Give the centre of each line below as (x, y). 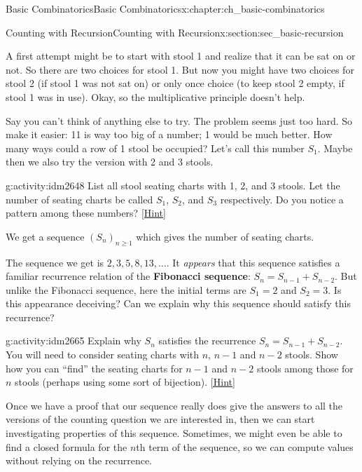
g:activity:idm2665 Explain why (74, 340)
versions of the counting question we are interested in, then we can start (160, 419)
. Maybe (335, 148)
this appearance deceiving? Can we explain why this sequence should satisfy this (178, 303)
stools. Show (312, 355)
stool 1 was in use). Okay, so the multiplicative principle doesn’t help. (155, 96)
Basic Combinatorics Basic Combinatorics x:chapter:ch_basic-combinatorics (165, 8)
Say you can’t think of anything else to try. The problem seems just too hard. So (179, 120)
